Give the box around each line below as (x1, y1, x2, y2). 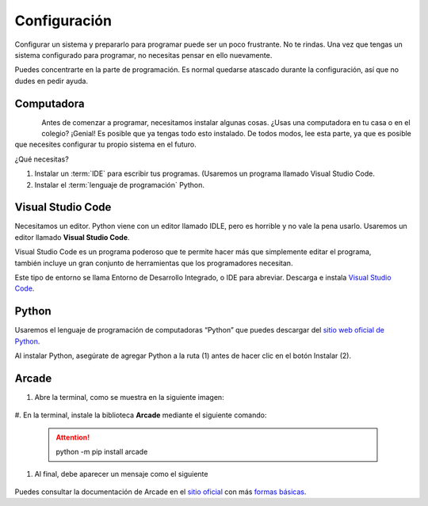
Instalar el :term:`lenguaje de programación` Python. (34, 180, 205, 189)
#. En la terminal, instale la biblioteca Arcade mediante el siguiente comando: (14, 410, 267, 420)
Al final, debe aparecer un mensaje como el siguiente (34, 469, 208, 478)
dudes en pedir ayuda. (14, 76, 89, 86)
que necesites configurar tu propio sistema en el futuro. (14, 139, 197, 150)
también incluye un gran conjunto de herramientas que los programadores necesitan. (14, 258, 293, 268)
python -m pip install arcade (55, 447, 148, 457)
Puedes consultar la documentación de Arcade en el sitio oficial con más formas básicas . (14, 487, 307, 496)
